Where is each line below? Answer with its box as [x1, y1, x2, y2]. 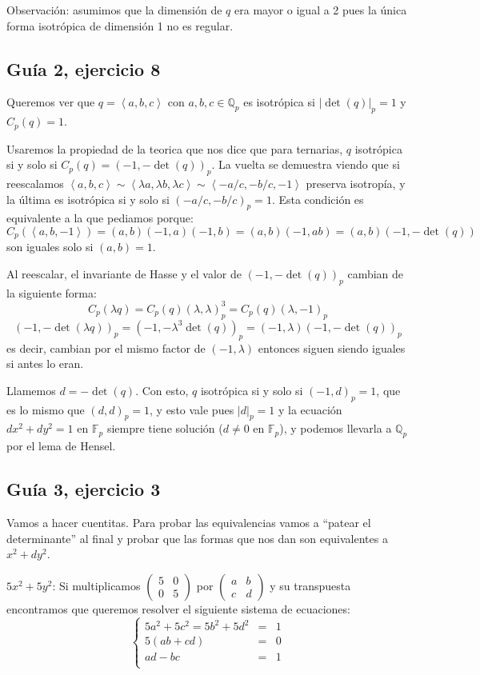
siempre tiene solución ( [106, 420, 223, 437]
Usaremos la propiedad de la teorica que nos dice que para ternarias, [6, 140, 343, 157]
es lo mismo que [6, 401, 85, 417]
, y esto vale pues [150, 401, 234, 417]
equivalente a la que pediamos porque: [6, 210, 194, 226]
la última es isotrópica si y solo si [6, 190, 170, 207]
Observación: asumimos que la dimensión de [6, 2, 222, 18]
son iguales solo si [6, 238, 94, 255]
